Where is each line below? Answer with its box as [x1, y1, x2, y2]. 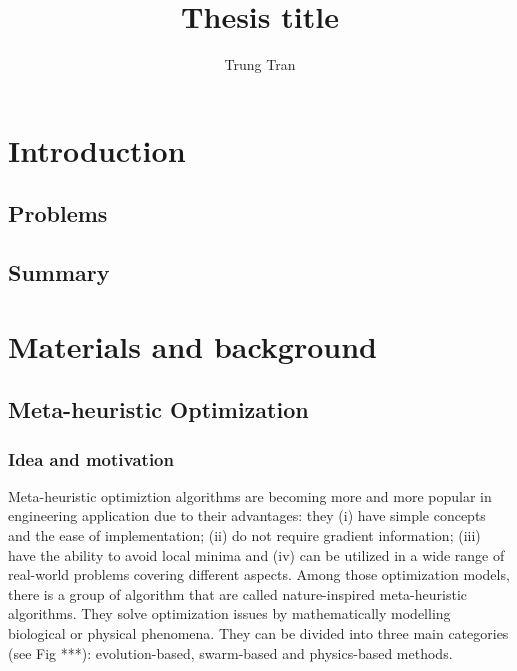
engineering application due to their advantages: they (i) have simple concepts [8, 505, 486, 526]
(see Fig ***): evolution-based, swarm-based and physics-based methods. [8, 642, 453, 663]
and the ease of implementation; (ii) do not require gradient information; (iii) [8, 525, 481, 546]
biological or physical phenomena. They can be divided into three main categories [8, 623, 509, 643]
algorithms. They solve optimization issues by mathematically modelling [8, 603, 451, 624]
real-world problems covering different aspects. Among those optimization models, [8, 564, 510, 585]
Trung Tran [224, 54, 296, 75]
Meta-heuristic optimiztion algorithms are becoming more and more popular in [8, 485, 492, 506]
